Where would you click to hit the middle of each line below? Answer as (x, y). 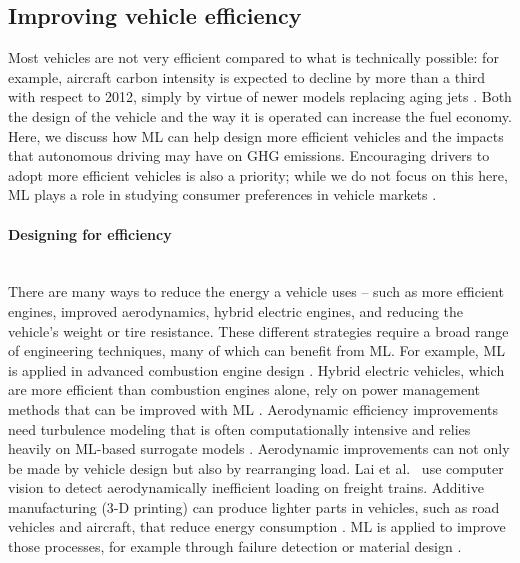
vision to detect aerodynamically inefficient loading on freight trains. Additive (246, 487)
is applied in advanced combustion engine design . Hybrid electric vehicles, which (256, 369)
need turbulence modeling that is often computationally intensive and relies (239, 428)
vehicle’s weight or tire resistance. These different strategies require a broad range (258, 330)
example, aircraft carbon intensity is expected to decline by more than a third (247, 76)
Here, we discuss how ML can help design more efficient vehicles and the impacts (256, 135)
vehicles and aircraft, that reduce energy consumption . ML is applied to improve (257, 526)
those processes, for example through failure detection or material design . (235, 546)
